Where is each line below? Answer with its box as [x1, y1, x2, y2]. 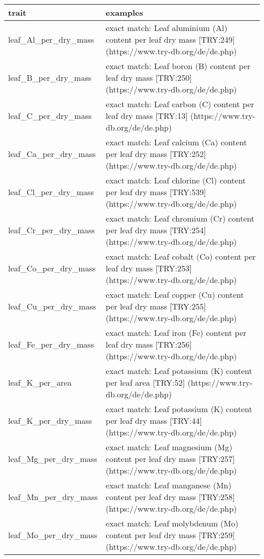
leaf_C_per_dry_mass [8, 110, 92, 121]
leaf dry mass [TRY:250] [106, 72, 192, 83]
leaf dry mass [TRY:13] [106, 110, 188, 121]
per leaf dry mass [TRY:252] [106, 148, 206, 160]
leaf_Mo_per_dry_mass [8, 529, 97, 541]
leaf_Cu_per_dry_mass [8, 300, 96, 312]
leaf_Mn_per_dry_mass [8, 491, 98, 503]
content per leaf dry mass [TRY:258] [106, 491, 235, 503]
